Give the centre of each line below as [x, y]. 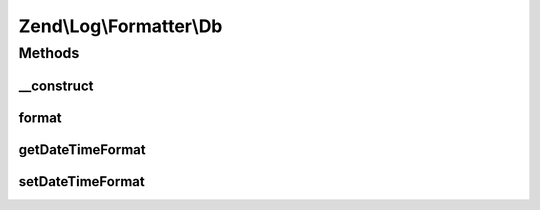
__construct [56, 85]
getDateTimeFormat [82, 149]
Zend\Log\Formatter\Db [120, 26]
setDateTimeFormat [81, 181]
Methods [49, 53]
